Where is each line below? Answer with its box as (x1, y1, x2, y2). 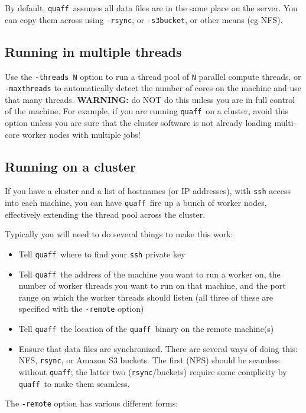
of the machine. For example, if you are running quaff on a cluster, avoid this (5, 105, 289, 117)
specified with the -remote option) (18, 302, 144, 315)
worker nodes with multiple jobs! (22, 128, 141, 140)
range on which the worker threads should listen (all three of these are (18, 291, 274, 303)
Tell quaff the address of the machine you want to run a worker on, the (18, 267, 281, 280)
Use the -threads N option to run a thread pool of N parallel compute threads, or (5, 70, 301, 82)
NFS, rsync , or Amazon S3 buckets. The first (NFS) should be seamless (18, 354, 280, 366)
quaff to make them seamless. (18, 377, 130, 389)
